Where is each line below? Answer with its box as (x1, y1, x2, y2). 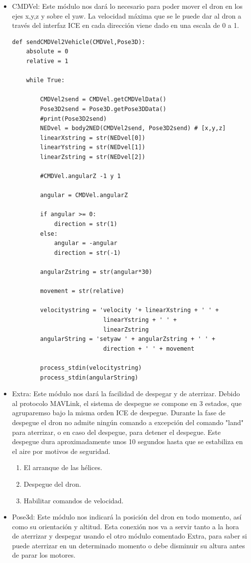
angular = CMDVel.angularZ (40, 192, 128, 199)
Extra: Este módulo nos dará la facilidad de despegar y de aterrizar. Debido (12, 388, 240, 399)
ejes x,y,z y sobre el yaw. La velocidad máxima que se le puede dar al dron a (12, 10, 242, 21)
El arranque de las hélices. (23, 462, 102, 473)
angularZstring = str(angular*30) (40, 269, 153, 276)
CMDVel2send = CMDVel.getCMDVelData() (40, 96, 166, 103)
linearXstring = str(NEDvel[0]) (40, 134, 145, 141)
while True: (26, 77, 65, 84)
